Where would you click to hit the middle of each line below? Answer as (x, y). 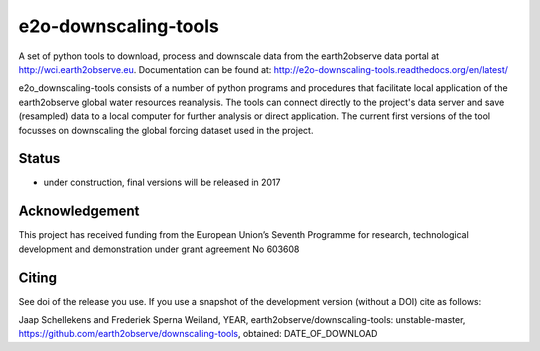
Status (39, 158)
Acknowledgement (79, 211)
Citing (37, 277)
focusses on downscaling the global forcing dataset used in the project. (166, 130)
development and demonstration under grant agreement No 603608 (159, 249)
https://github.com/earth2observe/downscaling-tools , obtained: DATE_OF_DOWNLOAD (198, 334)
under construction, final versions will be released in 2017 (162, 182)
